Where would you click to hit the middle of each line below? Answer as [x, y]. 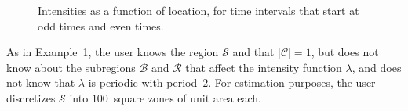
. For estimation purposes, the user [292, 82]
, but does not [345, 52]
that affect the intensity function [264, 67]
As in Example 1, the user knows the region [113, 52]
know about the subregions [71, 67]
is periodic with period [143, 82]
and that [253, 52]
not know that [41, 82]
